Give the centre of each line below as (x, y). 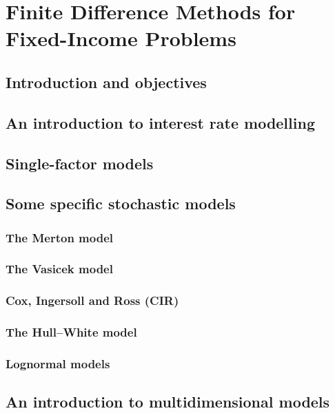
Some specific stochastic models (121, 203)
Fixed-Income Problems (121, 38)
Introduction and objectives (106, 82)
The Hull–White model (71, 332)
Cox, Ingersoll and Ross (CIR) (92, 300)
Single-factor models (80, 163)
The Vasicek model (59, 269)
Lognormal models (58, 363)
